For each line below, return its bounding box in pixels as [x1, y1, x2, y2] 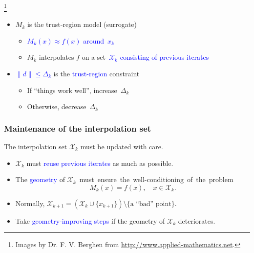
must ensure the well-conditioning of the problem [79, 174, 233, 184]
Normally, [15, 198, 45, 208]
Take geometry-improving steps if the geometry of [15, 215, 165, 226]
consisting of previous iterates [120, 52, 209, 62]
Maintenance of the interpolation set [4, 122, 151, 134]
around [83, 35, 105, 46]
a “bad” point [130, 200, 171, 207]
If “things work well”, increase [27, 85, 117, 95]
